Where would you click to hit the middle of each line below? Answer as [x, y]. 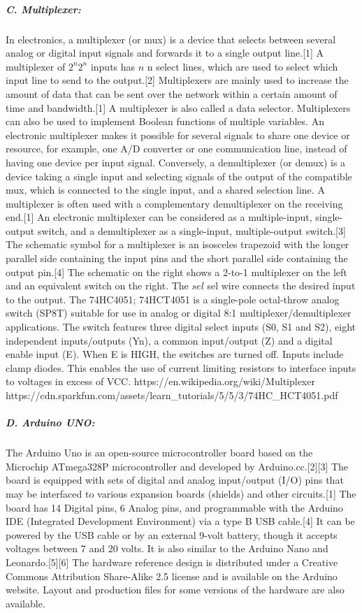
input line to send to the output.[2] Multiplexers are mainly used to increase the [177, 80]
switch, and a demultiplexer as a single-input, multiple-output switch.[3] [191, 230]
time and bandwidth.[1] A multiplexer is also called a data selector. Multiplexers [178, 107]
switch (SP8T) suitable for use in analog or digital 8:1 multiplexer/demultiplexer [179, 313]
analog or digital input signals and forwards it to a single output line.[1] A [165, 53]
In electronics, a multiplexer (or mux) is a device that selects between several [171, 39]
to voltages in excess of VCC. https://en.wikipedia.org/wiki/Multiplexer [160, 381]
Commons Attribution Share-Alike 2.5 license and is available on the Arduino [172, 576]
